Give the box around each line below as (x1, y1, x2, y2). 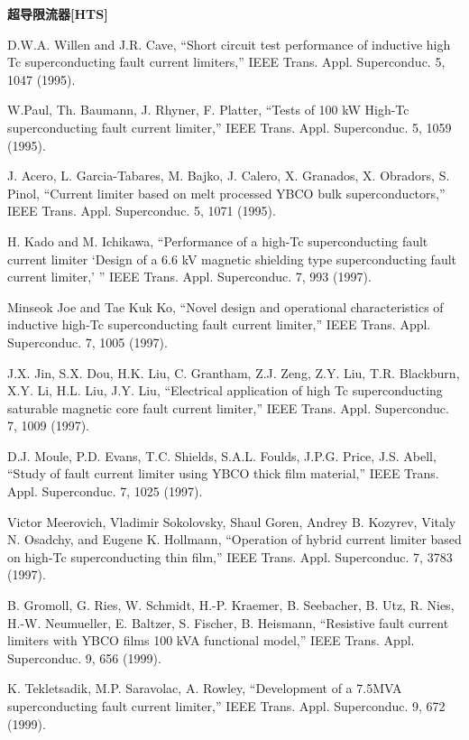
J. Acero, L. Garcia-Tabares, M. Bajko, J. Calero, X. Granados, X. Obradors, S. (7, 166, 450, 185)
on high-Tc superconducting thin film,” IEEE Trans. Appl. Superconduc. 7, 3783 (7, 547, 453, 566)
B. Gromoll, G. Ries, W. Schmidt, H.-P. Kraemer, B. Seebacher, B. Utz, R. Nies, (7, 596, 455, 615)
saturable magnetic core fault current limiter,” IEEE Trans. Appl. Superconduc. (7, 398, 449, 417)
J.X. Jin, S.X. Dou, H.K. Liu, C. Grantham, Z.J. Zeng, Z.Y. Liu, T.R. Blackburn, (7, 363, 460, 382)
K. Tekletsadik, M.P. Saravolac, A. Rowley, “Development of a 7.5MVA (7, 679, 402, 698)
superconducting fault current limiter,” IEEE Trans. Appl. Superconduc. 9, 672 (7, 697, 446, 715)
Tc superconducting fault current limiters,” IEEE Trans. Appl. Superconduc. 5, (7, 52, 446, 71)
